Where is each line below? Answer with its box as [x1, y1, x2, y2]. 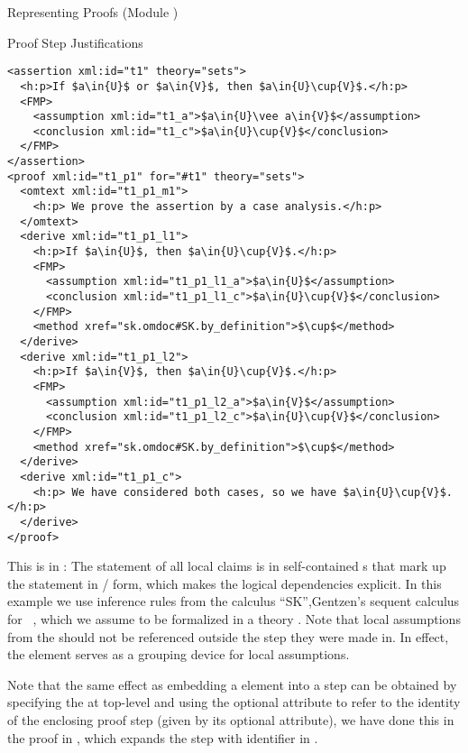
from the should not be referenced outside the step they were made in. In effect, [7, 627, 449, 646]
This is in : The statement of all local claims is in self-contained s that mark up [7, 556, 446, 575]
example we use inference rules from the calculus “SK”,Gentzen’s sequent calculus [7, 592, 460, 611]
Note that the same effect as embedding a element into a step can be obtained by [7, 675, 457, 693]
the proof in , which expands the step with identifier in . [7, 728, 318, 747]
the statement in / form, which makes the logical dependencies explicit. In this [7, 574, 442, 592]
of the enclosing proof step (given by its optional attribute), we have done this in [7, 710, 454, 729]
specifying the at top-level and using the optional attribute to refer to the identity [7, 693, 461, 712]
